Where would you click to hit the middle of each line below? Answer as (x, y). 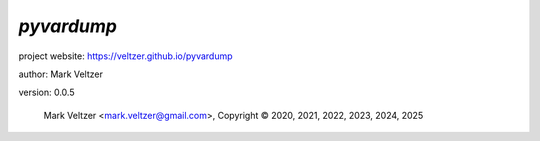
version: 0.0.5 (46, 92)
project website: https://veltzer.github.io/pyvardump (126, 56)
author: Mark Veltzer (61, 74)
